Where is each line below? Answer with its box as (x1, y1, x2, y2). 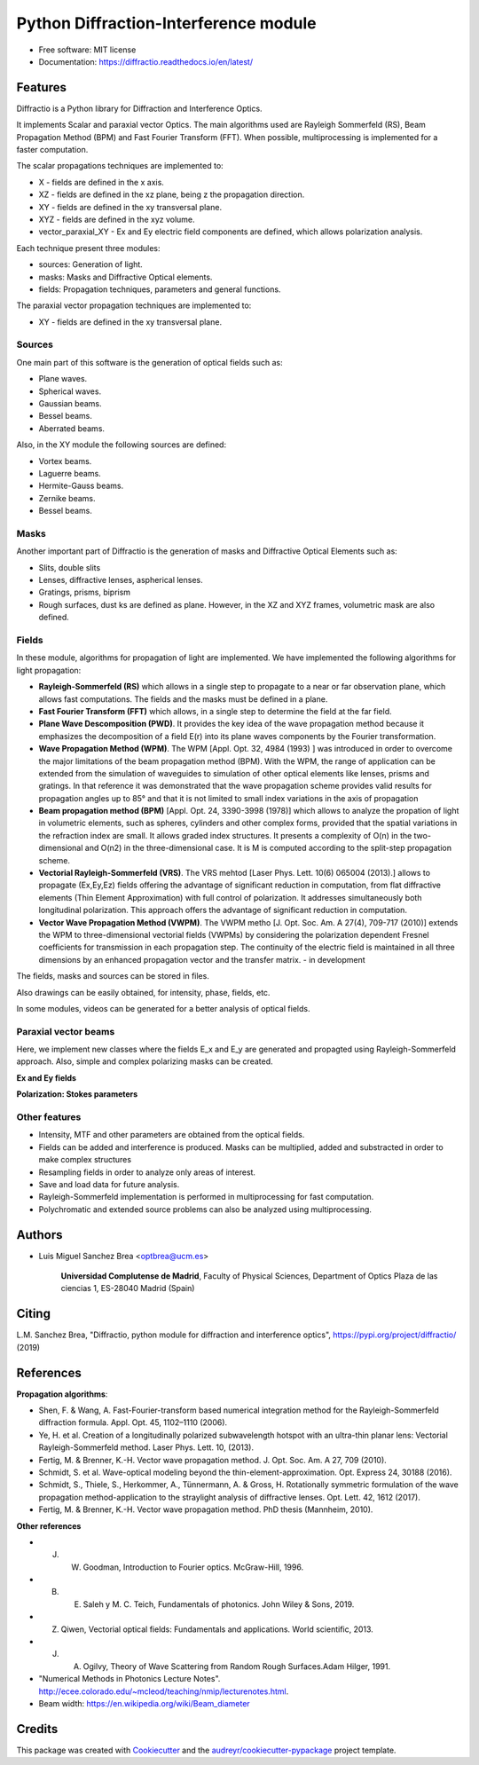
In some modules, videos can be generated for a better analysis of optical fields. (16, 1003, 310, 1013)
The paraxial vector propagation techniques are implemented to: (16, 300, 252, 311)
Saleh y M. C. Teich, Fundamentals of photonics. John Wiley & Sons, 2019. (82, 1598, 355, 1610)
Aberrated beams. (38, 422, 106, 434)
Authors (16, 1227, 63, 1242)
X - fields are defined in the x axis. (38, 177, 164, 187)
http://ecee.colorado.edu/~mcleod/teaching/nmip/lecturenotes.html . (38, 1686, 289, 1697)
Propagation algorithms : (16, 1389, 108, 1399)
